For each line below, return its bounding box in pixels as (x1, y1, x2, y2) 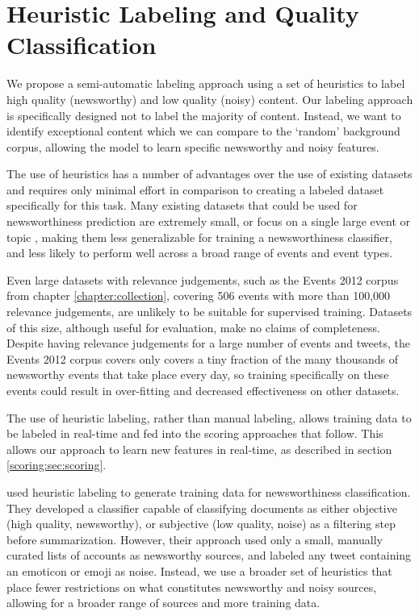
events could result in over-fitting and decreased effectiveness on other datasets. (6, 382, 400, 398)
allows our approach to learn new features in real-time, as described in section (6, 440, 392, 457)
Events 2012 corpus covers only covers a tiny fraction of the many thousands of (6, 350, 398, 367)
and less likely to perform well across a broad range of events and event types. (6, 244, 393, 261)
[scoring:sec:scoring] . (6, 456, 107, 473)
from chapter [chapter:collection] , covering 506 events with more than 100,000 (6, 287, 391, 304)
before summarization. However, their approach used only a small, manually (6, 531, 383, 547)
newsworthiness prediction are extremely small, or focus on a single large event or (6, 213, 411, 230)
